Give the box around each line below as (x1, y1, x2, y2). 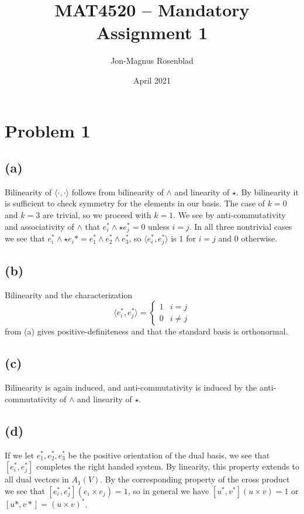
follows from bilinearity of (71, 185, 164, 198)
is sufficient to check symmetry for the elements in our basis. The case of (5, 197, 265, 209)
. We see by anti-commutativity (173, 209, 286, 221)
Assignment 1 (96, 20, 208, 44)
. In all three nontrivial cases (189, 220, 292, 232)
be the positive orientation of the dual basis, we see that (68, 449, 270, 461)
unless (148, 220, 170, 232)
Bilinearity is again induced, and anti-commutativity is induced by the (5, 381, 257, 394)
